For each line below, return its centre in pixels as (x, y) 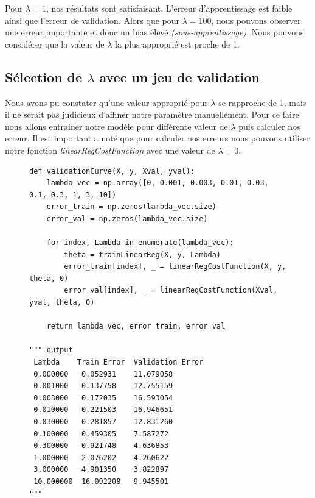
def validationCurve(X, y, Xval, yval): (112, 171)
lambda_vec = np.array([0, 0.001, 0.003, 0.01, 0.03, (157, 183)
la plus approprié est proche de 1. (177, 44)
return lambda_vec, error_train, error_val (136, 326)
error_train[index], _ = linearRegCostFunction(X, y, (175, 267)
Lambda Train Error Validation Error (119, 362)
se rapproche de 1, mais (262, 102)
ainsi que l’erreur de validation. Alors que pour (92, 20)
